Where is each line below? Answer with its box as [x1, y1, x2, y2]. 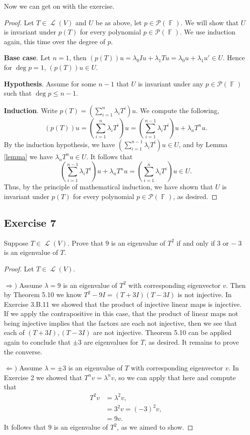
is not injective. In [177, 289, 232, 300]
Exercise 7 [4, 215, 56, 230]
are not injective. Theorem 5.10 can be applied [93, 327, 232, 337]
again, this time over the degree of [4, 36, 106, 46]
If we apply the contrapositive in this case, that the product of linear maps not [4, 308, 238, 318]
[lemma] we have [4, 151, 53, 161]
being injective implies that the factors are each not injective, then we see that [4, 318, 237, 328]
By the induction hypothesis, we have [4, 139, 115, 149]
